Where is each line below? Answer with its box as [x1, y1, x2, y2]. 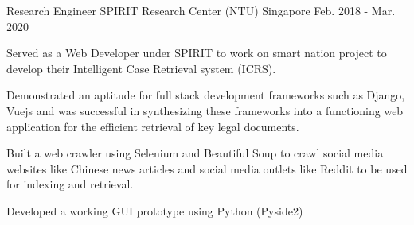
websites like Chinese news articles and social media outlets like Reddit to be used [6, 160, 408, 177]
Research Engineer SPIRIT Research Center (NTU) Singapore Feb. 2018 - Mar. [6, 2, 396, 18]
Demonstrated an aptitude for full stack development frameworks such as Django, [6, 87, 405, 103]
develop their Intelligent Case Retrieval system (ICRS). [6, 60, 276, 76]
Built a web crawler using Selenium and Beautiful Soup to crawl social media [6, 145, 384, 161]
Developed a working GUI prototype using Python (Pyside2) [6, 202, 303, 219]
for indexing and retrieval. [6, 176, 134, 192]
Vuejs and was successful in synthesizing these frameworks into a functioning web [6, 102, 404, 118]
